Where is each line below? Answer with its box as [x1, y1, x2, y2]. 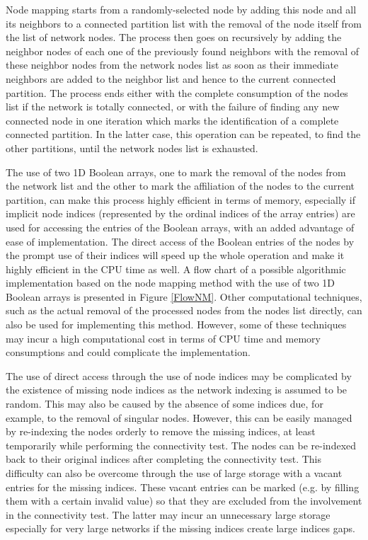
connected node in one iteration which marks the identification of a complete [6, 113, 339, 127]
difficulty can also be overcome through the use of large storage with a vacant [6, 466, 343, 480]
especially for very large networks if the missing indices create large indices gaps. [6, 521, 355, 536]
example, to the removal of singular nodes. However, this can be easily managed [6, 410, 352, 425]
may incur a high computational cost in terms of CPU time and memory [6, 331, 321, 345]
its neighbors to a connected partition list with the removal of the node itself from [6, 16, 362, 30]
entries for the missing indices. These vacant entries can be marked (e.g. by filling [6, 479, 360, 494]
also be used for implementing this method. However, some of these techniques [6, 317, 347, 332]
